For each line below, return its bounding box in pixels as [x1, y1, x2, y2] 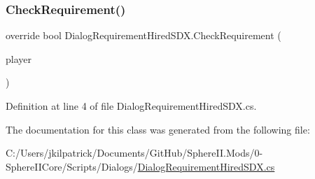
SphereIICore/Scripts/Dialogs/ [6, 159, 138, 173]
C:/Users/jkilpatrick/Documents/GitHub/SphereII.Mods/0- [6, 145, 263, 160]
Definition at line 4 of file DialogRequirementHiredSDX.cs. [6, 99, 257, 113]
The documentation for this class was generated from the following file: [6, 122, 310, 136]
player [6, 51, 31, 66]
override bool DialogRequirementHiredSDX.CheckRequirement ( [6, 28, 281, 43]
